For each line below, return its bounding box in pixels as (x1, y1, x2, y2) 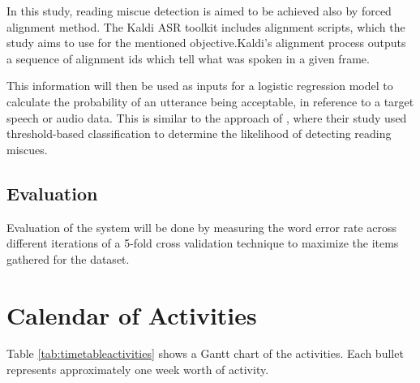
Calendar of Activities (6, 298, 257, 331)
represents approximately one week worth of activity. (6, 361, 269, 378)
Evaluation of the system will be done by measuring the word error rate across (6, 218, 397, 235)
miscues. (6, 140, 48, 157)
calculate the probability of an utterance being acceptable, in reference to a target (6, 93, 414, 110)
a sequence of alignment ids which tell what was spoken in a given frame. (6, 49, 370, 67)
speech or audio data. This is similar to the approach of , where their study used (6, 109, 407, 126)
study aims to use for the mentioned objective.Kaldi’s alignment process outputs (6, 34, 406, 51)
